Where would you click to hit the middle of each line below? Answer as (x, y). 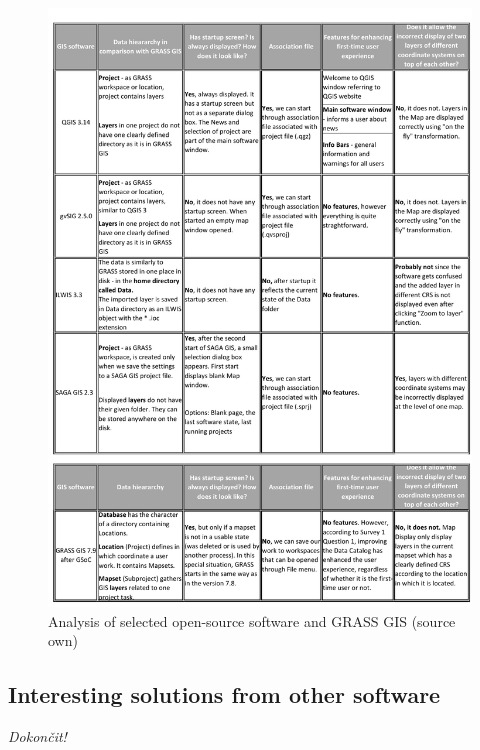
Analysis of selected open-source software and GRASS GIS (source (252, 620)
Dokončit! (37, 736)
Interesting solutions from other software (224, 694)
